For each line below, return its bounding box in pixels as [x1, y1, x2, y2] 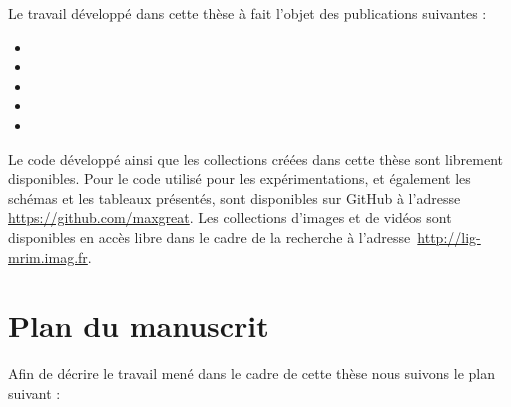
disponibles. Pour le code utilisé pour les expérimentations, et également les [8, 168, 471, 189]
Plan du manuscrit [8, 305, 269, 346]
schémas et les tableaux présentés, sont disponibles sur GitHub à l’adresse [8, 187, 461, 208]
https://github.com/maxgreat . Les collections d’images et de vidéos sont [8, 207, 452, 228]
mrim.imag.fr [8, 246, 88, 267]
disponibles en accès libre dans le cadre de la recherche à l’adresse [8, 226, 411, 247]
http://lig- [417, 226, 481, 247]
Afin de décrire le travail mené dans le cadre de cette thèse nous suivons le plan [8, 363, 495, 384]
